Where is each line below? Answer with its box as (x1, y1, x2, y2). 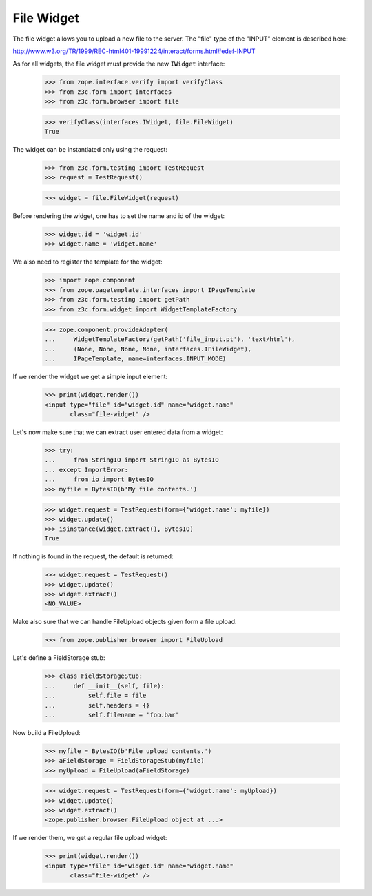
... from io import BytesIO (44, 476, 154, 483)
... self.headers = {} (44, 701, 151, 709)
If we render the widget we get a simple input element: (12, 373, 168, 381)
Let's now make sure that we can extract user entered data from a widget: (12, 428, 223, 436)
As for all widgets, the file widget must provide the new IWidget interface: (12, 59, 225, 68)
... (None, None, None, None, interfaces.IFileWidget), (44, 345, 252, 353)
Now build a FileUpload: (12, 728, 81, 737)
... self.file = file (44, 692, 147, 700)
